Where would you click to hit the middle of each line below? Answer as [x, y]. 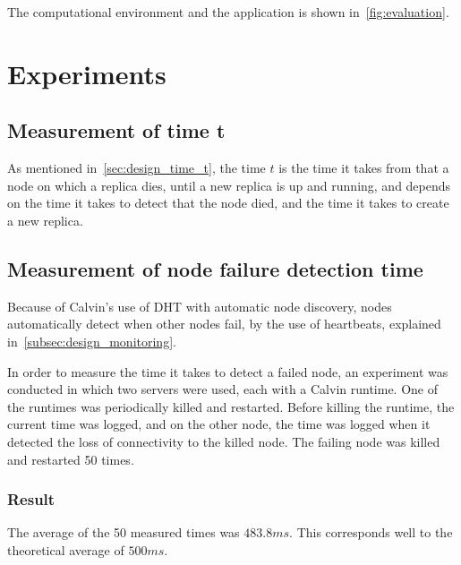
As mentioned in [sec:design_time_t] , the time [137, 168]
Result [31, 499]
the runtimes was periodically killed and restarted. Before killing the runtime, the [231, 406]
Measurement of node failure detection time [215, 268]
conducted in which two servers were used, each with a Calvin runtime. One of [223, 389]
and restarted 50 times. [71, 459]
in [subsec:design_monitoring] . [92, 341]
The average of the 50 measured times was [124, 532]
